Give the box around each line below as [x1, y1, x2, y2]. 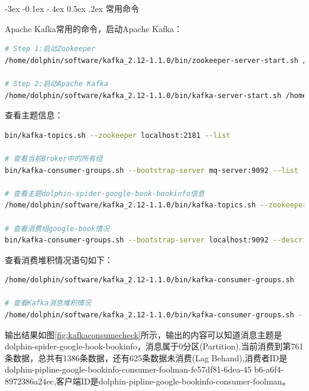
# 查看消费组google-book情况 [5, 224, 110, 233]
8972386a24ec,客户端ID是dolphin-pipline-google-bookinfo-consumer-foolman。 [5, 375, 291, 387]
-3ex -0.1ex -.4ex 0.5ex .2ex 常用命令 [5, 2, 139, 14]
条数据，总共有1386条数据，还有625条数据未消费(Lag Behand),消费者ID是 [5, 351, 288, 364]
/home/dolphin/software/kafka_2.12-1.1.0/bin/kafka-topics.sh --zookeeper [5, 201, 307, 210]
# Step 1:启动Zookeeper [5, 45, 96, 53]
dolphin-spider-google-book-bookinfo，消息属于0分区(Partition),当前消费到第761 [5, 340, 304, 352]
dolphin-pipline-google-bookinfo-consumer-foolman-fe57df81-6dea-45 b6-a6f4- [5, 363, 284, 376]
